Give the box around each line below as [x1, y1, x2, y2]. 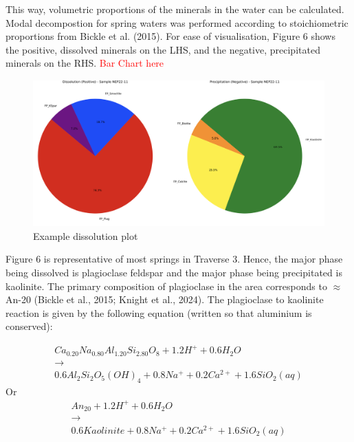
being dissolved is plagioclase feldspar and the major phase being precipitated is [5, 265, 342, 279]
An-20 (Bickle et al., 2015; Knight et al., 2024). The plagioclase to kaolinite [5, 292, 324, 307]
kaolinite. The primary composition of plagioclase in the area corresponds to [5, 278, 327, 293]
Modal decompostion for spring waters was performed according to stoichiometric [5, 15, 349, 30]
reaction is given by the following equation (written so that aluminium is [5, 305, 312, 320]
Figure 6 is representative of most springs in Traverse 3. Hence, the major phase [5, 252, 343, 266]
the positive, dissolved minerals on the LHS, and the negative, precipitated [5, 42, 320, 56]
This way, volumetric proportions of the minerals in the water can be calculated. [5, 2, 344, 16]
